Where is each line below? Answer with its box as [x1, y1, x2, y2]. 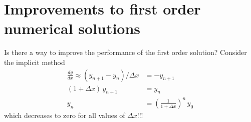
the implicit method [4, 56, 65, 67]
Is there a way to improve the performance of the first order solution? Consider [4, 47, 247, 57]
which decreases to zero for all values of [4, 109, 125, 120]
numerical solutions [4, 18, 141, 38]
